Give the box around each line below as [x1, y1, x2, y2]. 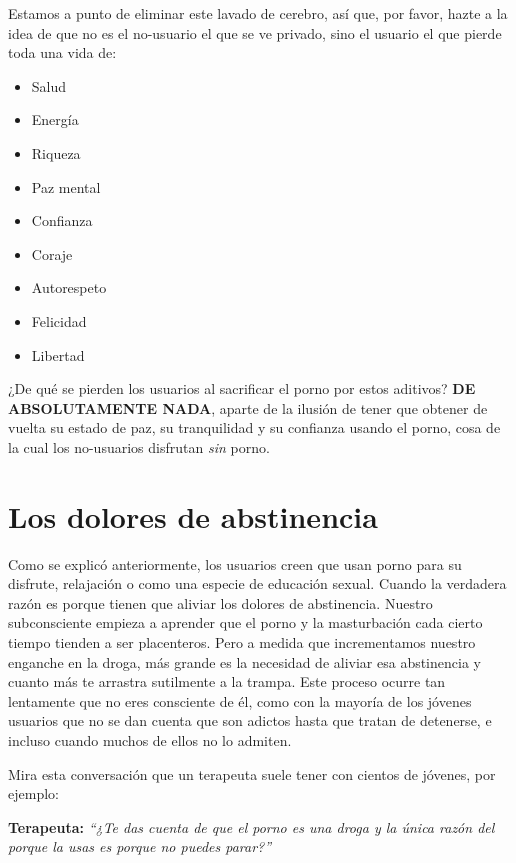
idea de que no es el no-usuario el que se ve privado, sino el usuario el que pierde [8, 22, 502, 43]
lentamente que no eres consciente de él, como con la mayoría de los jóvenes [8, 690, 472, 711]
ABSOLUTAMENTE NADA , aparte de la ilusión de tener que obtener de [8, 397, 488, 418]
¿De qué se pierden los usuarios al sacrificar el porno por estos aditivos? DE [8, 378, 476, 399]
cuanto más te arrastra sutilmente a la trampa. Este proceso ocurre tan [8, 671, 446, 692]
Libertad [31, 344, 85, 365]
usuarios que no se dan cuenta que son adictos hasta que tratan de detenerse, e [8, 710, 492, 731]
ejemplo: [8, 783, 59, 804]
